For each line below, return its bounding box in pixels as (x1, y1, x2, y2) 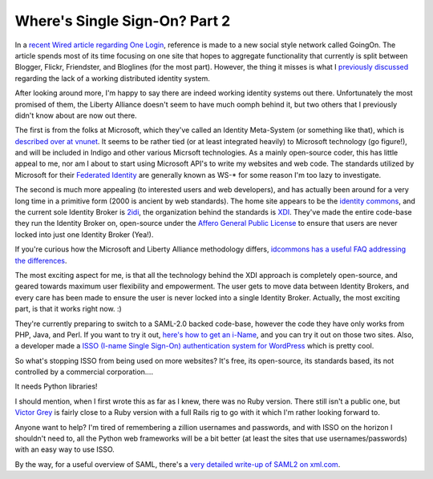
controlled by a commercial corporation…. (14, 367, 154, 376)
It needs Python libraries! (14, 381, 98, 392)
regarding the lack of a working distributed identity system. (14, 73, 210, 83)
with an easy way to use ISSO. (14, 445, 115, 454)
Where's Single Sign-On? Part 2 (14, 12, 231, 30)
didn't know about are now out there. (14, 111, 137, 120)
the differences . (14, 256, 67, 265)
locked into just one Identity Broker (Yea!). (14, 229, 154, 239)
